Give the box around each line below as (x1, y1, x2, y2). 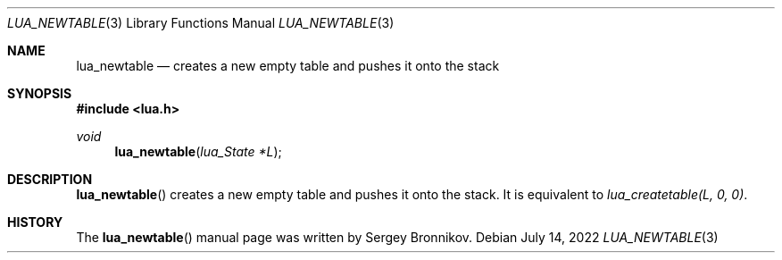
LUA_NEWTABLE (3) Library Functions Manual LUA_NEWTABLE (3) (7, 15, 395, 30)
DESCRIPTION (7, 172, 93, 187)
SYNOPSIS (7, 86, 72, 101)
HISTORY (7, 214, 63, 230)
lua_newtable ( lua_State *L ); (114, 144, 282, 159)
